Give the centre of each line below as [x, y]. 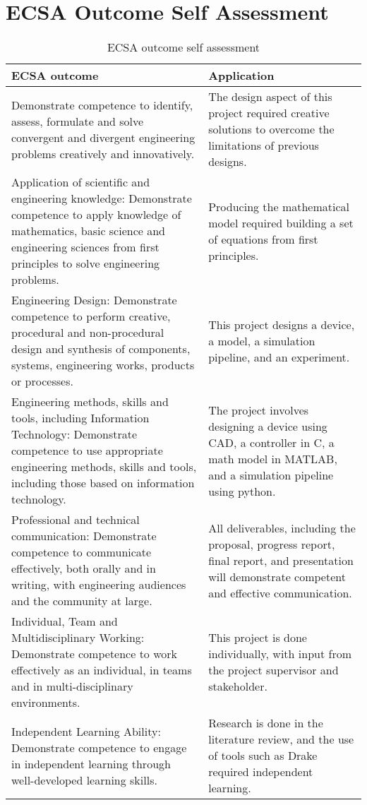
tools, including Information [80, 418]
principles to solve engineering [86, 263]
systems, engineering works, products [103, 365]
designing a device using [268, 426]
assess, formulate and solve [78, 121]
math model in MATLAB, [273, 458]
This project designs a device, [282, 324]
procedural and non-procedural [88, 333]
